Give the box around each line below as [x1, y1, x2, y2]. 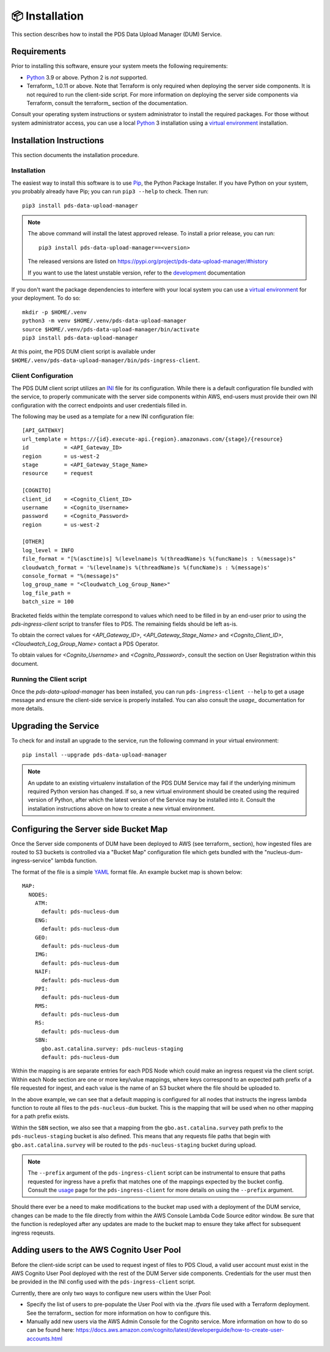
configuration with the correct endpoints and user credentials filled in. [11, 401, 188, 409]
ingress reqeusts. [11, 1229, 55, 1236]
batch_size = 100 [22, 598, 74, 605]
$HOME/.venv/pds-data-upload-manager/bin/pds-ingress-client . [11, 356, 200, 364]
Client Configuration [11, 372, 73, 380]
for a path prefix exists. [11, 1113, 70, 1120]
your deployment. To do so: [11, 294, 81, 302]
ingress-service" [11, 857, 54, 865]
